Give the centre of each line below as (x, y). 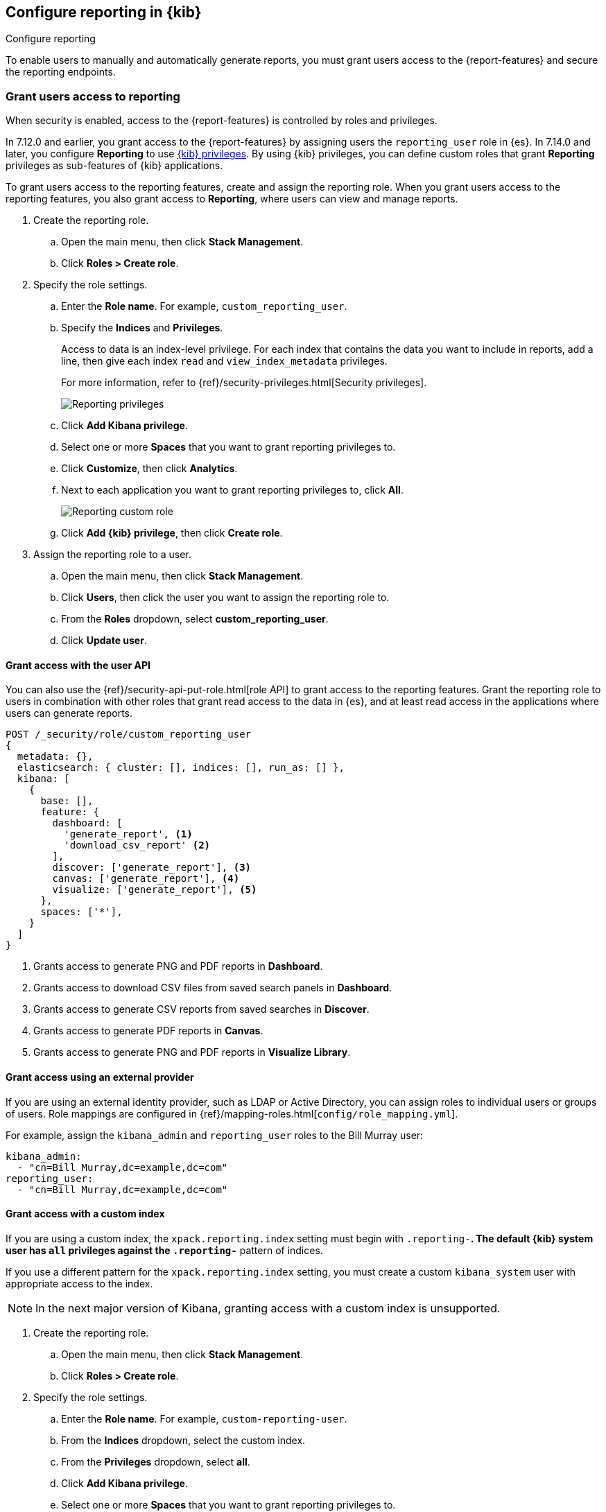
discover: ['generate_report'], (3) (152, 868)
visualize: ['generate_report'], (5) (155, 890)
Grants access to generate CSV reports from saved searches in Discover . (201, 1009)
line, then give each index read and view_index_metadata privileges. (224, 361)
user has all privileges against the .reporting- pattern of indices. (164, 1250)
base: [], (67, 801)
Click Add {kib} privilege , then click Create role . (172, 533)
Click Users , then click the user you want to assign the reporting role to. (225, 598)
